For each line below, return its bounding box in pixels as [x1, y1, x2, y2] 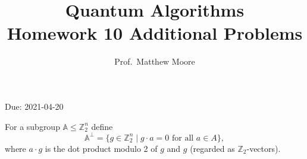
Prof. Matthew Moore [114, 55, 195, 68]
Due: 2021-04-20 [5, 100, 64, 112]
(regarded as [190, 142, 235, 154]
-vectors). [246, 142, 281, 154]
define [91, 120, 113, 132]
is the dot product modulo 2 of [45, 142, 158, 154]
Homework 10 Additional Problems [7, 21, 303, 45]
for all [171, 133, 194, 142]
